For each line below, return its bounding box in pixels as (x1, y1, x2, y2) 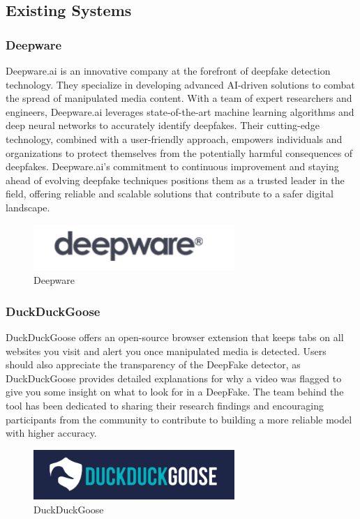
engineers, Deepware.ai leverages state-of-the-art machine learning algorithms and (6, 104, 354, 119)
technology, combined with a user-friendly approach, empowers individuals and (6, 131, 343, 146)
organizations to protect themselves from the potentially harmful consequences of (6, 145, 353, 160)
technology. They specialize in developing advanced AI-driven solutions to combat (6, 77, 355, 91)
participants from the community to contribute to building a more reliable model (6, 412, 352, 426)
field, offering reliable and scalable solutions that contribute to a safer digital (6, 186, 333, 201)
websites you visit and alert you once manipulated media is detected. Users (6, 343, 327, 358)
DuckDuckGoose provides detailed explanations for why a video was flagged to (6, 370, 342, 385)
